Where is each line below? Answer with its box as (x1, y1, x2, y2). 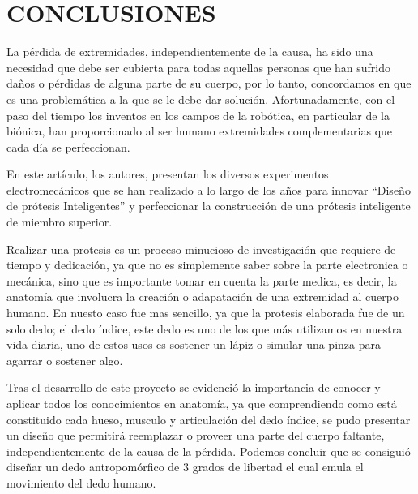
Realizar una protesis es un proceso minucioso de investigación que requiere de (6, 240, 396, 257)
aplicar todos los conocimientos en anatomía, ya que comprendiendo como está (6, 395, 397, 411)
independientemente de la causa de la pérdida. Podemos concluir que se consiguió (6, 442, 411, 459)
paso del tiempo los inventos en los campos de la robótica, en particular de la (6, 106, 390, 123)
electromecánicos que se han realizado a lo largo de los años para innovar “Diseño (6, 181, 411, 198)
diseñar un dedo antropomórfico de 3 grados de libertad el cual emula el (6, 458, 364, 475)
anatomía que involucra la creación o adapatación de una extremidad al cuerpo (6, 288, 399, 305)
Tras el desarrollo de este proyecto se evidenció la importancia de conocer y (6, 379, 381, 396)
